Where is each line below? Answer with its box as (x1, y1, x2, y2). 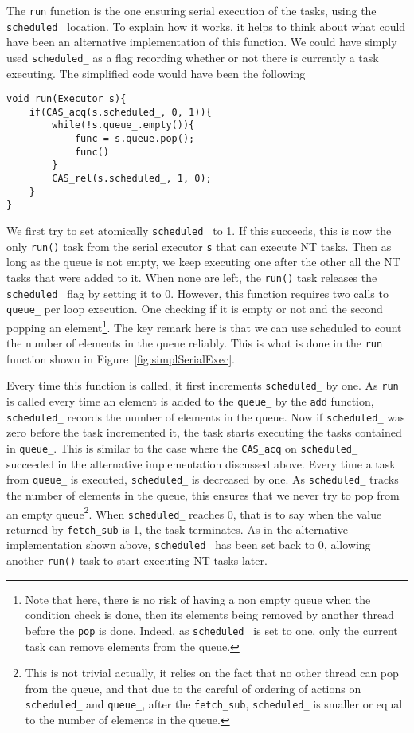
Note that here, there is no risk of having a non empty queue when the (25, 590, 371, 607)
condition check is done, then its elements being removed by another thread (25, 606, 394, 623)
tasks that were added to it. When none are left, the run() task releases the (6, 269, 377, 285)
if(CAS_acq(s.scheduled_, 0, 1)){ (29, 106, 212, 118)
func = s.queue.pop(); (74, 133, 195, 145)
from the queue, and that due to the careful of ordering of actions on (25, 680, 361, 696)
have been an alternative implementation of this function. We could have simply (6, 33, 397, 50)
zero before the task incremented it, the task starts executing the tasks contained (6, 424, 402, 441)
